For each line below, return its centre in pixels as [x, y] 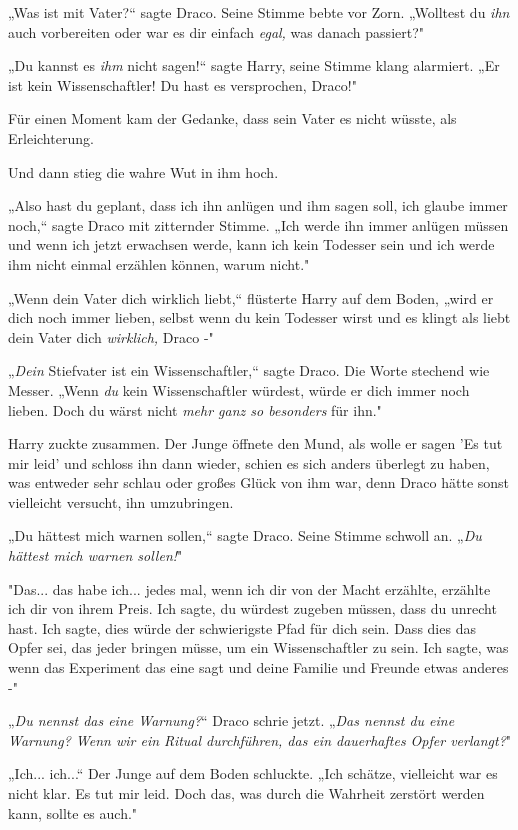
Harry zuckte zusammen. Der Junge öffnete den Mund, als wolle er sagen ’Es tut [255, 443]
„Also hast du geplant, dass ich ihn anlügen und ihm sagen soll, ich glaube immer [258, 205]
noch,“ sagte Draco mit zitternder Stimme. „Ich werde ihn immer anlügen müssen [258, 224]
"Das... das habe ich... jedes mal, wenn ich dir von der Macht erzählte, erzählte [249, 588]
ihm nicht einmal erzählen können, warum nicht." [159, 263]
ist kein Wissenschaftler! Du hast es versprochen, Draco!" [182, 84]
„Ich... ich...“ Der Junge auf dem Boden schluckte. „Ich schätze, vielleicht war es [253, 773]
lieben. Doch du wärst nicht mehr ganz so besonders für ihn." [195, 409]
